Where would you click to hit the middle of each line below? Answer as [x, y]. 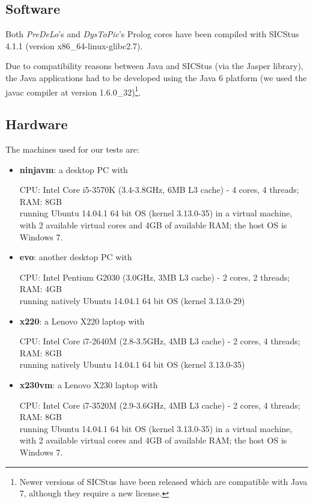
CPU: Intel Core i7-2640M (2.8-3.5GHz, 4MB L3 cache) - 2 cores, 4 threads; [160, 341]
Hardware [37, 124]
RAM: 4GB [41, 289]
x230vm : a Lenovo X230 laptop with [89, 384]
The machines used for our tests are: [72, 149]
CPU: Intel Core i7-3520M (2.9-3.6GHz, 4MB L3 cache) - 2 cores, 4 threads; [160, 405]
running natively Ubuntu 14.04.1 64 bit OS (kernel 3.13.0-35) [132, 364]
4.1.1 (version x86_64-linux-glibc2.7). [74, 45]
